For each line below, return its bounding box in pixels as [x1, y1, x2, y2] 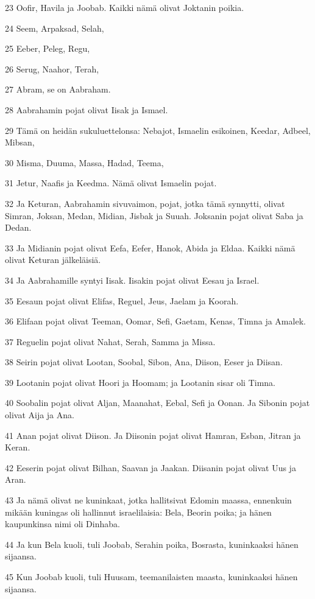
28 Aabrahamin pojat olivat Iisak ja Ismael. [5, 103, 168, 116]
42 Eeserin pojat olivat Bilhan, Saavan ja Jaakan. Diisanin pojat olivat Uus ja [5, 461, 296, 474]
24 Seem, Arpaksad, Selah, [5, 21, 104, 34]
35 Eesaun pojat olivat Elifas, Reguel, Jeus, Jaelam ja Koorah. [5, 294, 239, 307]
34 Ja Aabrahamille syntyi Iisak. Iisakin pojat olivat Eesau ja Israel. [5, 273, 260, 286]
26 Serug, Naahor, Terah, [5, 62, 99, 75]
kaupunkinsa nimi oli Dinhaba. [5, 517, 120, 530]
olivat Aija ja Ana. [5, 408, 74, 421]
